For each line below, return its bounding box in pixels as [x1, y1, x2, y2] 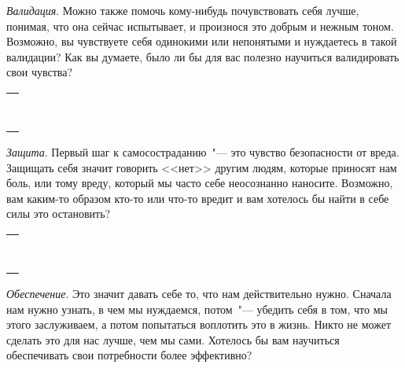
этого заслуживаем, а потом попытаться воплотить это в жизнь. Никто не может [6, 316, 392, 333]
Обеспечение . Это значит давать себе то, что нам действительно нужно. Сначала [6, 285, 392, 301]
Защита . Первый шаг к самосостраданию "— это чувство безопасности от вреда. [6, 143, 399, 160]
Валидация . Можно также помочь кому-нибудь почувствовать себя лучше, [6, 2, 359, 18]
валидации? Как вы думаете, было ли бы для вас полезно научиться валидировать [6, 48, 399, 64]
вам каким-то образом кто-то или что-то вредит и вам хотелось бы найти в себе [6, 190, 389, 206]
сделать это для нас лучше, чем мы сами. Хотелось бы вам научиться [6, 331, 340, 348]
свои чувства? [6, 64, 73, 80]
